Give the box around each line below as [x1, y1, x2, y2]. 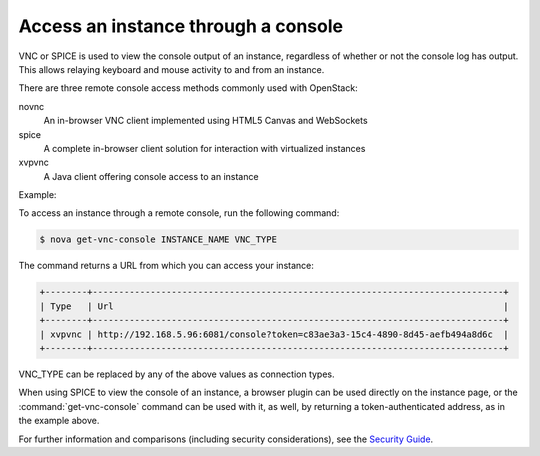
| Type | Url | [39, 300, 509, 312]
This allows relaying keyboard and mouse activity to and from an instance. [18, 63, 325, 75]
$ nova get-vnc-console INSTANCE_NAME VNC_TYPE [39, 234, 277, 245]
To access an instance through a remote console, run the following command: [18, 207, 340, 219]
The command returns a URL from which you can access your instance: [18, 260, 315, 272]
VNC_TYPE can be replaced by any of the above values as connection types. [18, 368, 335, 380]
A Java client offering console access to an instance [43, 170, 259, 182]
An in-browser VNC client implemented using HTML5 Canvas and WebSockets [43, 115, 369, 127]
